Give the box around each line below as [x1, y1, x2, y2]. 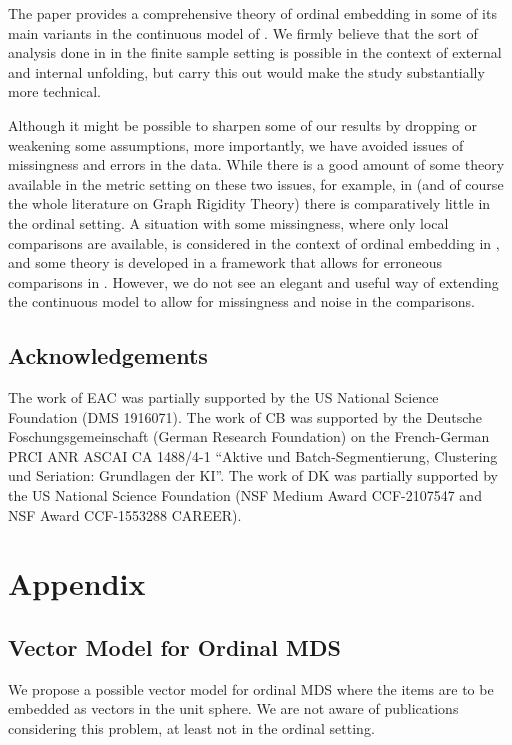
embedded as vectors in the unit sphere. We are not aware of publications [8, 698, 459, 719]
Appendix [8, 563, 146, 604]
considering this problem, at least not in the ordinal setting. [8, 718, 375, 739]
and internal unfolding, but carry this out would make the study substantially [8, 61, 485, 82]
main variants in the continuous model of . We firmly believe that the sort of [8, 22, 478, 43]
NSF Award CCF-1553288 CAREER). [8, 504, 242, 525]
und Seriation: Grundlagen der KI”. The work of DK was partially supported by [8, 465, 498, 486]
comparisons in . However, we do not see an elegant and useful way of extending [8, 271, 499, 292]
